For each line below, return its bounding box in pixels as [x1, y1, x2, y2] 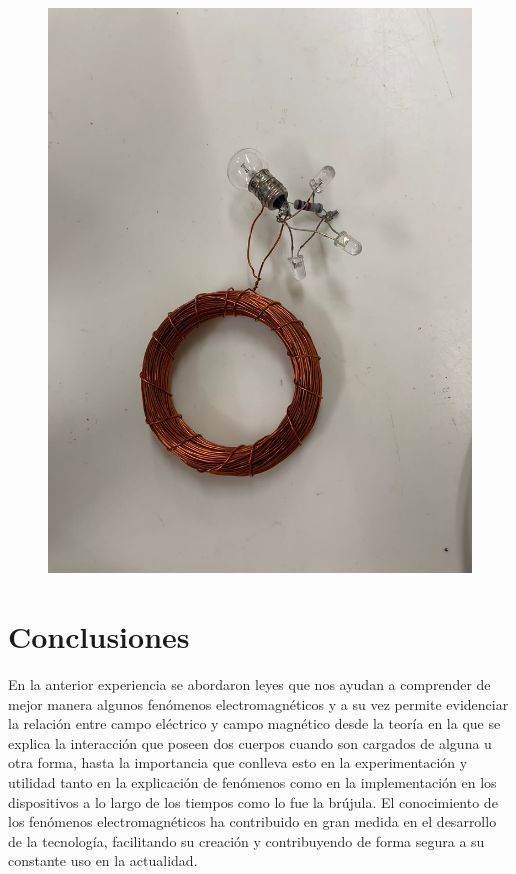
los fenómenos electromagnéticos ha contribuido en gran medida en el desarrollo [8, 811, 497, 832]
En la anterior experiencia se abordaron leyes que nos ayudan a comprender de [8, 674, 491, 695]
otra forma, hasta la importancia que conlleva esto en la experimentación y [8, 752, 468, 773]
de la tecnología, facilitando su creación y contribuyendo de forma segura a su [8, 830, 485, 851]
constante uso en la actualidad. [8, 850, 198, 871]
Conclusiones [8, 616, 190, 657]
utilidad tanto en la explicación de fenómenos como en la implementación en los [8, 772, 497, 793]
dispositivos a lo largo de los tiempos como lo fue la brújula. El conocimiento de [8, 791, 498, 812]
